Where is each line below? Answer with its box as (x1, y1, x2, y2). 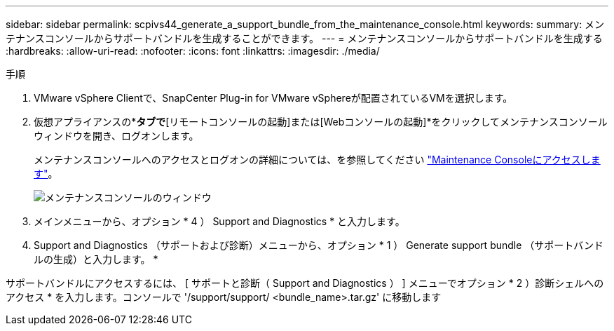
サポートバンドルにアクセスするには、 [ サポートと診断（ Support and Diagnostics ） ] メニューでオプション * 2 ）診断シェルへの (6, 277, 604, 289)
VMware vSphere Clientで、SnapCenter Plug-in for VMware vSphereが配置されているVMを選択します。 (34, 92, 513, 104)
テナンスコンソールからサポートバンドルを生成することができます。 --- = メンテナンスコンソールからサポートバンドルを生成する (6, 32, 603, 44)
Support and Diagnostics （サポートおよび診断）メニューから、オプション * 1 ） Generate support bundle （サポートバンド (34, 239, 604, 251)
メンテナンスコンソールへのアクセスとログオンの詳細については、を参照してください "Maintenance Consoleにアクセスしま (34, 154, 601, 165)
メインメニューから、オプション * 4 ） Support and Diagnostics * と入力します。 (34, 215, 405, 227)
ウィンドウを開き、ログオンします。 (34, 130, 199, 142)
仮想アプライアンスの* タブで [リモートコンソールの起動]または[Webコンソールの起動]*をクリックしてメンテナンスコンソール (34, 116, 608, 128)
